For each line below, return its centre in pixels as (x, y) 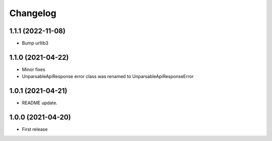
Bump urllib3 (35, 43)
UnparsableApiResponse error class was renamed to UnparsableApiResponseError (108, 77)
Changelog (33, 13)
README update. (40, 103)
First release (35, 129)
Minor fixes (33, 69)
